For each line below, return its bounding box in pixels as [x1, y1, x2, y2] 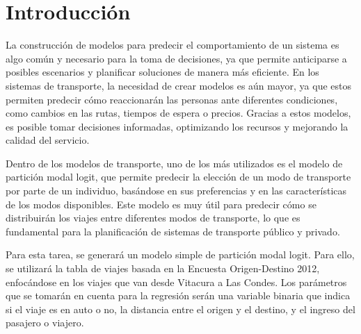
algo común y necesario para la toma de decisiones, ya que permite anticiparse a [6, 51, 347, 65]
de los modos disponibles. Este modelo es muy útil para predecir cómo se [6, 197, 316, 211]
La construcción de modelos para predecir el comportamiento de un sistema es [6, 37, 339, 52]
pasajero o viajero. [6, 315, 84, 330]
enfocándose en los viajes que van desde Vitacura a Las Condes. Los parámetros [6, 274, 347, 289]
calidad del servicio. [6, 133, 90, 147]
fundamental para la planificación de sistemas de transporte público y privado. [6, 224, 340, 238]
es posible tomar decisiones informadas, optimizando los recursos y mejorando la [6, 119, 348, 133]
